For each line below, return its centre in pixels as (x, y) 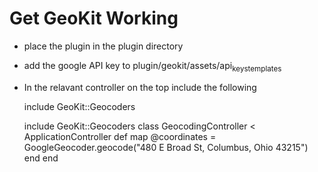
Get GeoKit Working (94, 18)
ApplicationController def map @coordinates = (120, 136)
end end (41, 158)
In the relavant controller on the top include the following (140, 87)
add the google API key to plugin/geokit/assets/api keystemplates (152, 66)
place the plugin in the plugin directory (103, 46)
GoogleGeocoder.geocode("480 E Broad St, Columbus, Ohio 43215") (166, 147)
